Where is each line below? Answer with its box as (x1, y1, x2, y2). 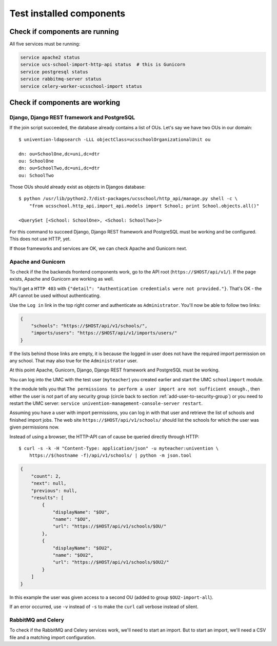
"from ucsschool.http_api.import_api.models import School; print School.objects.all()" (29, 203, 260, 209)
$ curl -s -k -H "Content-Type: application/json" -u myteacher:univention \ (18, 445, 219, 451)
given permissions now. (9, 424, 60, 430)
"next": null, (31, 480, 67, 486)
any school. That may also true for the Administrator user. (9, 358, 138, 364)
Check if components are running (9, 27, 119, 36)
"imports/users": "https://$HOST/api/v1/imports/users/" (31, 330, 177, 336)
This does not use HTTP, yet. (9, 236, 71, 242)
